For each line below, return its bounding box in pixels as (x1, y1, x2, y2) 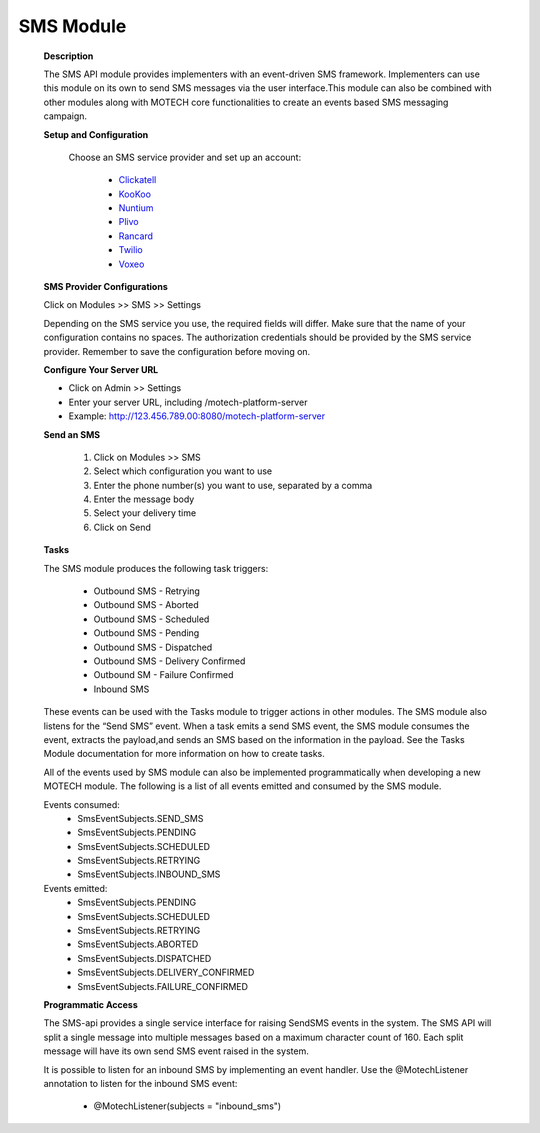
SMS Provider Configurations (43, 281, 169, 293)
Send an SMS (43, 428, 100, 440)
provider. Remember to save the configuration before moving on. (43, 345, 311, 357)
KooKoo (118, 188, 152, 200)
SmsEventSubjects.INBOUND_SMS (77, 868, 221, 880)
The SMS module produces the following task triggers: (43, 562, 269, 574)
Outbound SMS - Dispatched (93, 641, 213, 653)
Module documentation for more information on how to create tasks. (43, 748, 325, 760)
